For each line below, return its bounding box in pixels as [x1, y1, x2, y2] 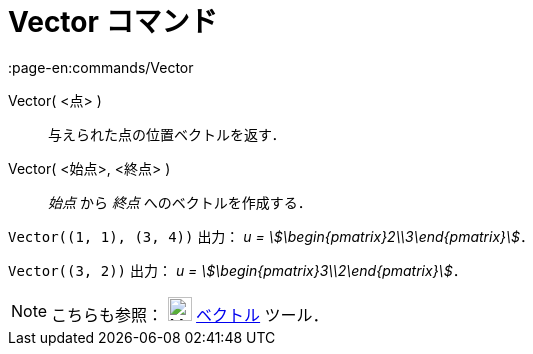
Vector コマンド [8, 5, 218, 39]
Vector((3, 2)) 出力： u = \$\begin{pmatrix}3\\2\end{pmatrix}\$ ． [8, 261, 467, 279]
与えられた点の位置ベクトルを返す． [48, 125, 286, 143]
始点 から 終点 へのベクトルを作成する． [48, 193, 312, 211]
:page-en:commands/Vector [8, 58, 194, 76]
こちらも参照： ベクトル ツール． [51, 304, 329, 325]
